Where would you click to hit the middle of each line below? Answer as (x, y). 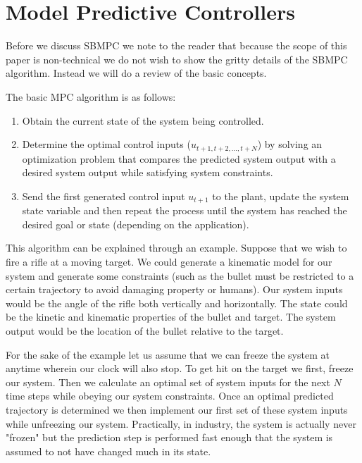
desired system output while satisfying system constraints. (148, 172)
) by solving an (290, 144)
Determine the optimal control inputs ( (106, 144)
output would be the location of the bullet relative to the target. (145, 330)
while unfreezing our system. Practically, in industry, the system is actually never (181, 423)
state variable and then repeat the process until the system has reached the (185, 210)
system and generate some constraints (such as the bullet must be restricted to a (180, 275)
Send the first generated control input (104, 196)
